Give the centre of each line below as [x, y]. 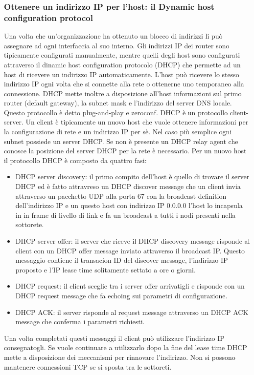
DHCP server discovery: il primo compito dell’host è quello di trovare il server [132, 177]
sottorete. [30, 224]
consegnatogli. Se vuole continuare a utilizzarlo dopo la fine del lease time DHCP [126, 347]
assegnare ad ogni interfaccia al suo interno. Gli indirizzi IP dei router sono [117, 45]
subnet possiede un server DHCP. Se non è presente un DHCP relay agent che [121, 141]
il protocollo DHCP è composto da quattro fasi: [75, 160]
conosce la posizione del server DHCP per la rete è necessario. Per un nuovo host [125, 151]
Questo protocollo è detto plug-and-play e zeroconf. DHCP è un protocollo [116, 112]
